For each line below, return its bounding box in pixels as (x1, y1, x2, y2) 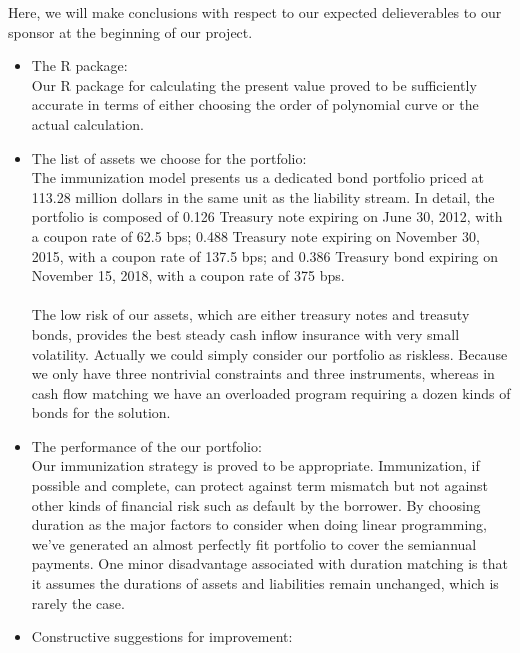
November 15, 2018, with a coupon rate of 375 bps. (31, 265, 345, 286)
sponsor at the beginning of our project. (8, 21, 253, 42)
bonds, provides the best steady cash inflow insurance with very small (31, 323, 460, 344)
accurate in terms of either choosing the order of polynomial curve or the (31, 94, 479, 115)
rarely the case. (31, 592, 125, 613)
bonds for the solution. (31, 402, 171, 423)
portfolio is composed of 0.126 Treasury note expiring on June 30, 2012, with (31, 206, 503, 227)
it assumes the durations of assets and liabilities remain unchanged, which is (31, 573, 499, 594)
